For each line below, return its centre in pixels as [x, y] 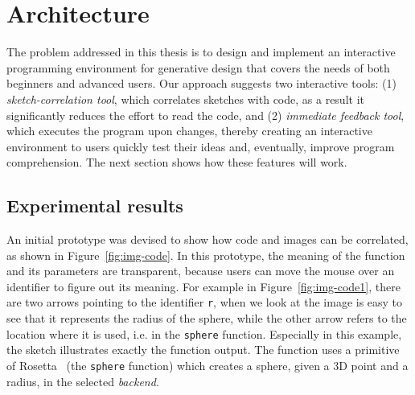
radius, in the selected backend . [83, 381]
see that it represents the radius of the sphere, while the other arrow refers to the [207, 318]
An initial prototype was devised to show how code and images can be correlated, [207, 239]
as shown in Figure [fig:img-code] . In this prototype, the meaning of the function [206, 255]
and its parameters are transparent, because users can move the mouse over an [201, 271]
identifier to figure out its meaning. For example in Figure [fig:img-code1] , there [203, 286]
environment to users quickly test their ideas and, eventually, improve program [201, 146]
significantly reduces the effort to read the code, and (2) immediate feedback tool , [205, 115]
